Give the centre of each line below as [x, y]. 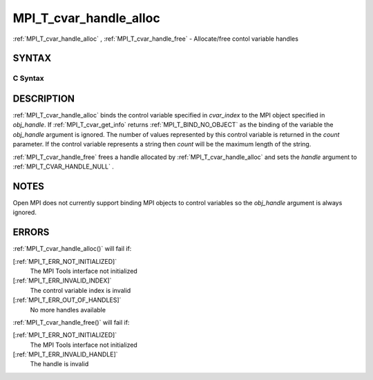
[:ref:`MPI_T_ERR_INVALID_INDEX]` [62, 281]
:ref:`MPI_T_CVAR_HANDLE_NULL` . [63, 167]
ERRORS [31, 232]
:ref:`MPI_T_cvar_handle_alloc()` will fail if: [72, 249]
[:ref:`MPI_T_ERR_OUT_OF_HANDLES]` [67, 300]
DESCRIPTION [44, 98]
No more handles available [68, 310]
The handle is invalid [59, 364]
